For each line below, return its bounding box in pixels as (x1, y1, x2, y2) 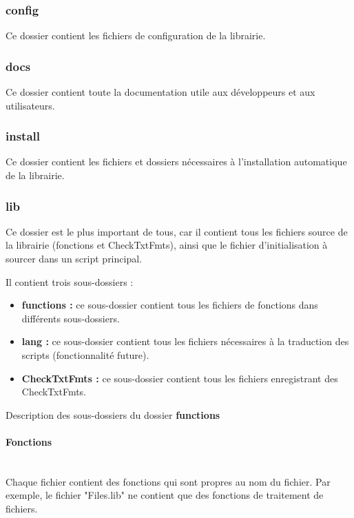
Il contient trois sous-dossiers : (6, 274, 134, 289)
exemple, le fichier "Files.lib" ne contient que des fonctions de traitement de (6, 488, 324, 502)
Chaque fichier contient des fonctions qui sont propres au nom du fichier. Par (6, 474, 331, 488)
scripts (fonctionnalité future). (21, 348, 149, 362)
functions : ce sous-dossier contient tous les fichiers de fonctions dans (21, 298, 318, 312)
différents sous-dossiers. (21, 311, 120, 325)
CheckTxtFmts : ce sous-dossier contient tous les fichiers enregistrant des (21, 371, 338, 385)
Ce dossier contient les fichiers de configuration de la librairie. (6, 28, 266, 43)
